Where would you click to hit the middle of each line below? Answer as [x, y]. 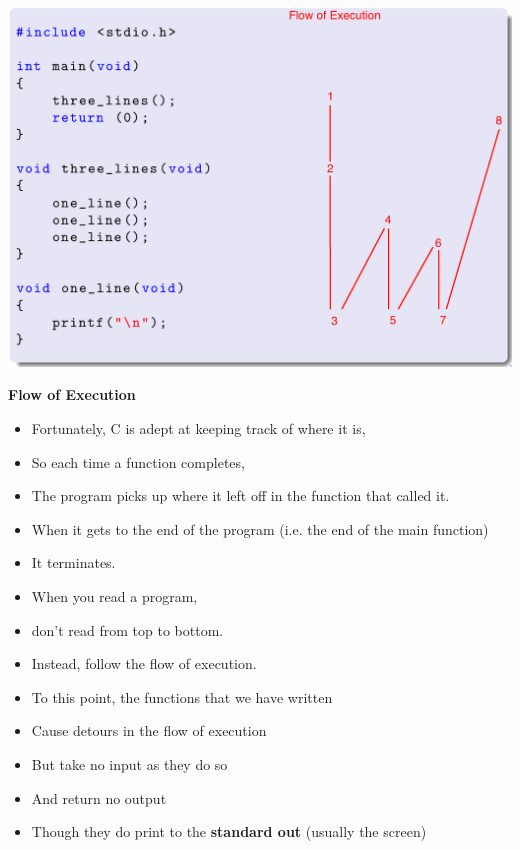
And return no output [99, 797]
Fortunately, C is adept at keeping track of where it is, [198, 427]
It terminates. [73, 562]
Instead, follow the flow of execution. [144, 663]
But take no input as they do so [129, 763]
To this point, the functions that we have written [182, 696]
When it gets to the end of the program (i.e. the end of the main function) [260, 528]
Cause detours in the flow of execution [149, 730]
